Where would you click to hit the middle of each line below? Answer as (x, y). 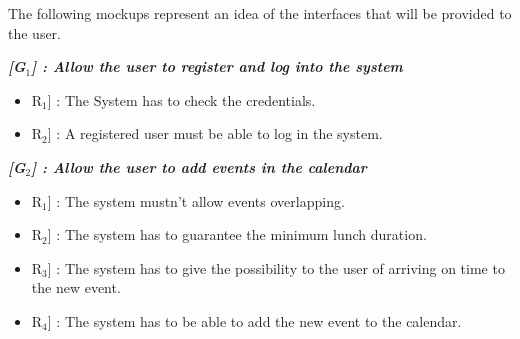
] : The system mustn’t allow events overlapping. (196, 200)
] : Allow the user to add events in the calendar (199, 166)
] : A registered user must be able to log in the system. (215, 133)
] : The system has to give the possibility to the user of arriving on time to (276, 267)
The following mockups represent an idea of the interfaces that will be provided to (260, 13)
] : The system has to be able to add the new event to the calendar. (254, 320)
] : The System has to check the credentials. (181, 99)
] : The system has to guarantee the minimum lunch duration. (237, 234)
